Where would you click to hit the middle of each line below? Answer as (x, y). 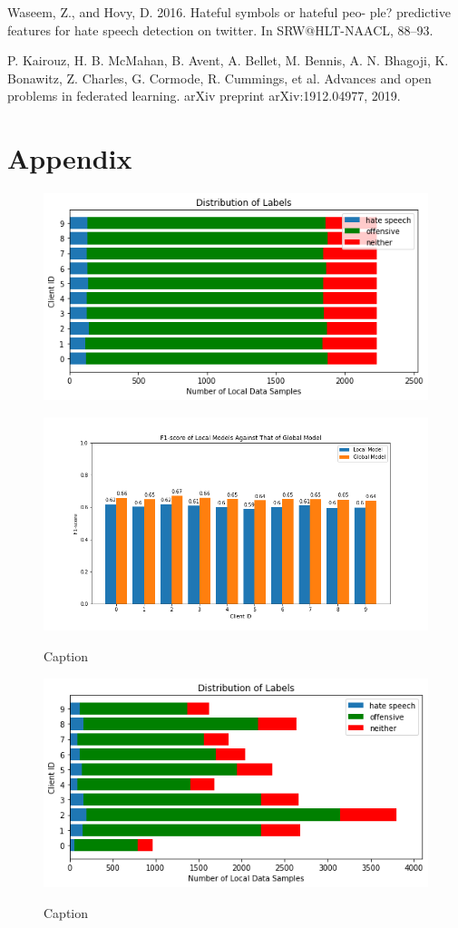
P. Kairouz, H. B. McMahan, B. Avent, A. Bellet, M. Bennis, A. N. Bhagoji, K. (228, 60)
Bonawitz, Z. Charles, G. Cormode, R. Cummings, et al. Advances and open (219, 78)
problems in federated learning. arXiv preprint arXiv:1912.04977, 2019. (204, 96)
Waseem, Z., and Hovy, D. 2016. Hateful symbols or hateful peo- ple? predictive (229, 12)
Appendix (70, 158)
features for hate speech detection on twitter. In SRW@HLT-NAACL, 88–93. (220, 29)
